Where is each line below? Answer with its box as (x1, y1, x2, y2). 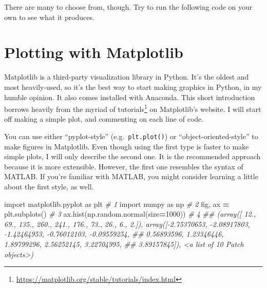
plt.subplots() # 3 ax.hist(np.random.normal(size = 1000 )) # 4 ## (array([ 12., (4, 208, 256, 219)
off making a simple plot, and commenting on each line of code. (4, 113, 204, 124)
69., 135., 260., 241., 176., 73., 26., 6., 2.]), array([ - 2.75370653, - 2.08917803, (4, 218, 250, 229)
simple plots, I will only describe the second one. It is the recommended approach (4, 151, 261, 162)
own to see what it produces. (4, 11, 94, 22)
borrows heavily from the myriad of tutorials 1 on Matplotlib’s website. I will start (4, 102, 261, 114)
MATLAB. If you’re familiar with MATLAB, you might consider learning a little (4, 171, 258, 182)
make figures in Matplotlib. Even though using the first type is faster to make (4, 141, 249, 151)
